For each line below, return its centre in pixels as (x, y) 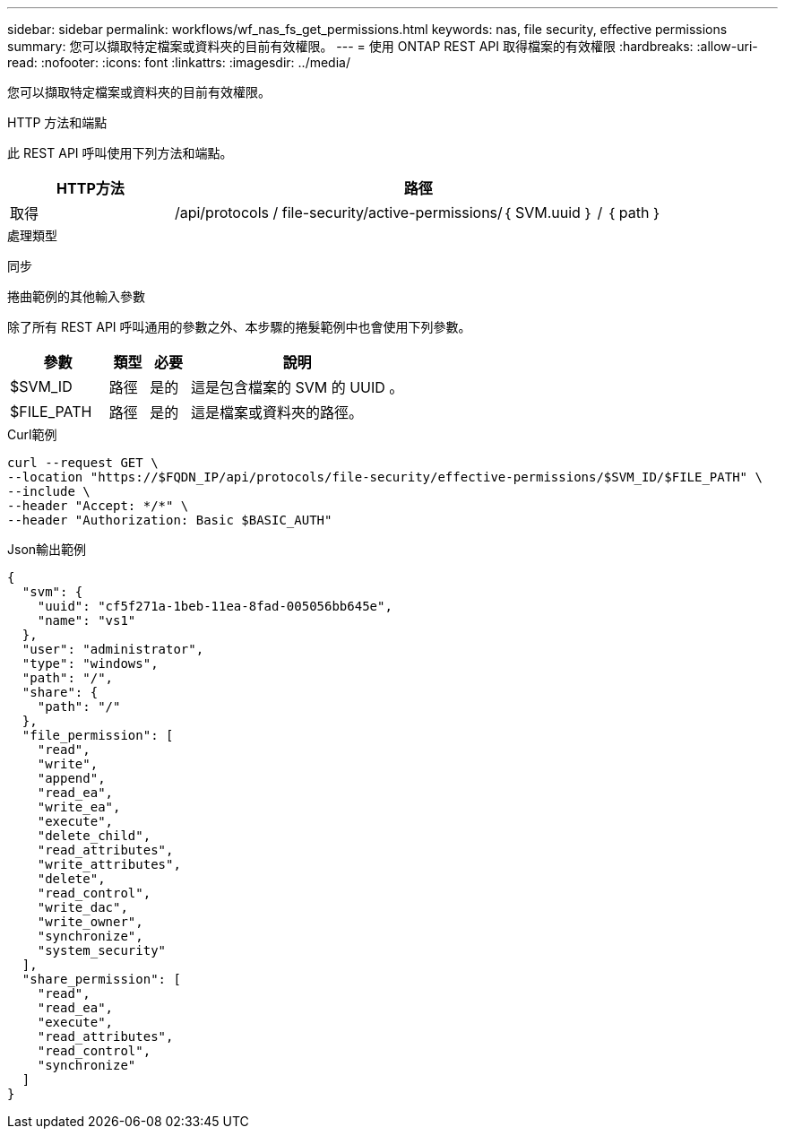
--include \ (49, 491)
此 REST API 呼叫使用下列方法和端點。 (120, 153)
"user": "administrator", (113, 649)
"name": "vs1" (86, 620)
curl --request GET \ (83, 463)
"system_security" (102, 950)
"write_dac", (82, 907)
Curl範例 (32, 434)
